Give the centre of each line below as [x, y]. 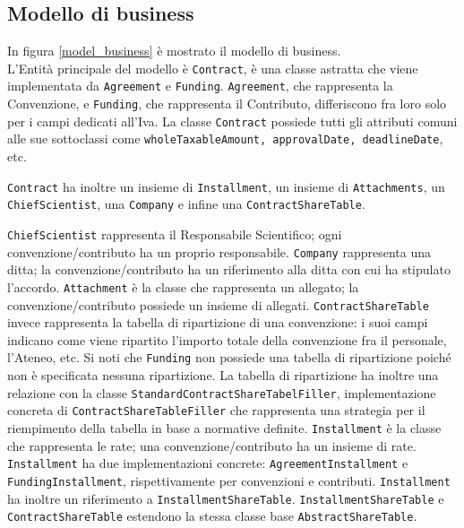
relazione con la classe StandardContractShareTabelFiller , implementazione [222, 392]
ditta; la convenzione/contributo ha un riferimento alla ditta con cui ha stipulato [229, 269]
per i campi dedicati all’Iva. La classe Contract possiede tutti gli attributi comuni [232, 121]
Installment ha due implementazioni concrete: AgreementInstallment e [208, 463]
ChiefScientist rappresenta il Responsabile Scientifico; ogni [175, 234]
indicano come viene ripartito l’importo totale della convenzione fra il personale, [227, 339]
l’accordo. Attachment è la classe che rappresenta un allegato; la [183, 286]
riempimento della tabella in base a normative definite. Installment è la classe [224, 427]
